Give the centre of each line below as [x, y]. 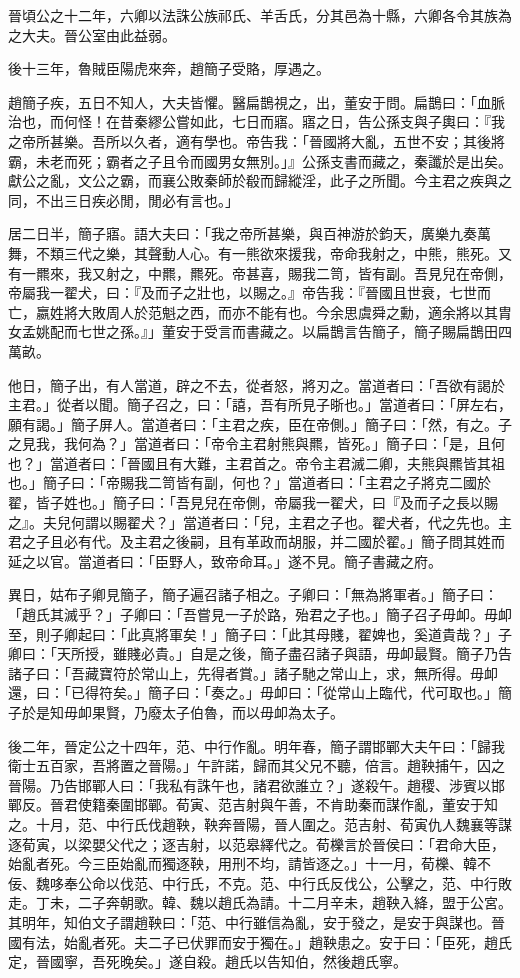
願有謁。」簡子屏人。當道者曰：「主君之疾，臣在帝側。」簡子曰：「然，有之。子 [260, 423]
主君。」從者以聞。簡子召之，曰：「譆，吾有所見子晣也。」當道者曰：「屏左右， [260, 404]
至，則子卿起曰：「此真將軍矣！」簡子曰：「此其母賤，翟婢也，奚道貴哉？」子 [260, 633]
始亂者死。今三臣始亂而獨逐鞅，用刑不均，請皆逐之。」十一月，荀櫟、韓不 [249, 863]
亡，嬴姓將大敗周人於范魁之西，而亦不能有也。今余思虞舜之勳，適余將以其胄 [260, 311]
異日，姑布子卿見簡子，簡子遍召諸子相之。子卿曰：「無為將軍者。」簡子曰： [253, 594]
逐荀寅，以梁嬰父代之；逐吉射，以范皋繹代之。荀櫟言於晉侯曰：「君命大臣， [256, 843]
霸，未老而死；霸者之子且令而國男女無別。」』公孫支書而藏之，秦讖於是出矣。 [260, 160]
